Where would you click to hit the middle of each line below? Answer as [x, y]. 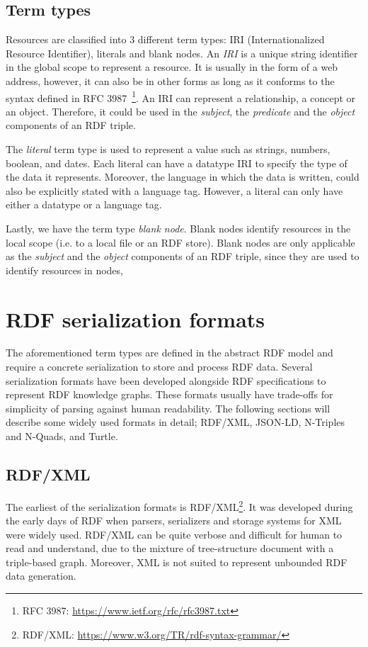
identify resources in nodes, [64, 270]
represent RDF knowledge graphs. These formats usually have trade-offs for [169, 394]
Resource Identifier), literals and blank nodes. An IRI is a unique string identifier [182, 53]
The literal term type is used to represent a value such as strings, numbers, [168, 149]
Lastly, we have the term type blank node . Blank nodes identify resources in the [178, 228]
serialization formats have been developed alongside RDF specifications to [166, 380]
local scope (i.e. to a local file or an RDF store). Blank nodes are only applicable [180, 242]
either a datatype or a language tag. [84, 204]
